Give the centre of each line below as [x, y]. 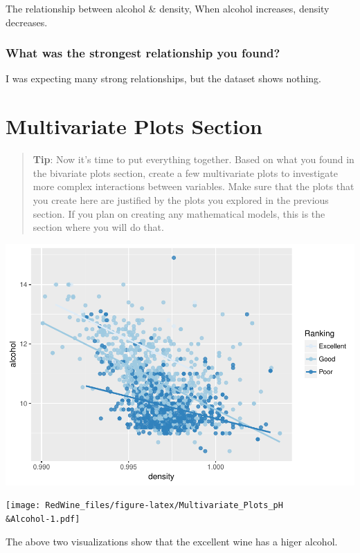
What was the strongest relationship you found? [143, 53]
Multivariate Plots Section [134, 126]
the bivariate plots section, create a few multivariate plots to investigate [186, 172]
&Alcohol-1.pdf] [43, 519]
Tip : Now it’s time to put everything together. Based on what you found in [193, 159]
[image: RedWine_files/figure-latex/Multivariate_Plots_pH [144, 506]
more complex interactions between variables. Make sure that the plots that [193, 186]
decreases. [27, 22]
